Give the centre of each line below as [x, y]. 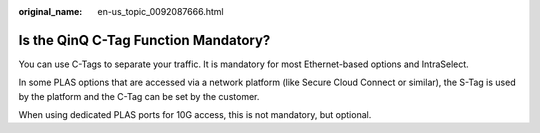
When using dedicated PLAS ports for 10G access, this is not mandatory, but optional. [195, 115]
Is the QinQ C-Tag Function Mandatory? [144, 40]
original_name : [50, 11]
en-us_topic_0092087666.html [160, 11]
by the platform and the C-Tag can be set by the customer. [139, 96]
